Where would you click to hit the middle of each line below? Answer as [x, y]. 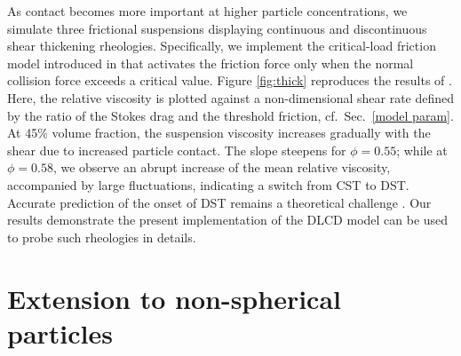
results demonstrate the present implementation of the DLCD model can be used [228, 220]
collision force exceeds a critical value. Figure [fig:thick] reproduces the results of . [230, 80]
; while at [422, 150]
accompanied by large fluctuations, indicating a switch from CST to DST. [208, 184]
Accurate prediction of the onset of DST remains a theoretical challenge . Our [219, 202]
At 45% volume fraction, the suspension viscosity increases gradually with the [219, 133]
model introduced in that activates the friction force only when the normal [211, 63]
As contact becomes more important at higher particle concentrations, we [207, 11]
